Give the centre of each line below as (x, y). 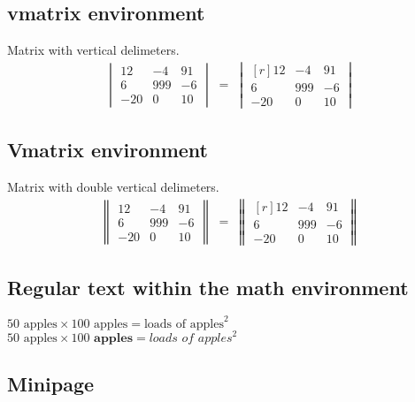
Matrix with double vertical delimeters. (113, 187)
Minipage (51, 383)
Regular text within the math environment (208, 287)
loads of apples (184, 324)
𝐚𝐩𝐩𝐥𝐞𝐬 (113, 339)
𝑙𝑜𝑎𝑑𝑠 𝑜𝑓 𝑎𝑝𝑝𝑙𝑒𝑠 (191, 339)
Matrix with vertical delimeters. (93, 50)
